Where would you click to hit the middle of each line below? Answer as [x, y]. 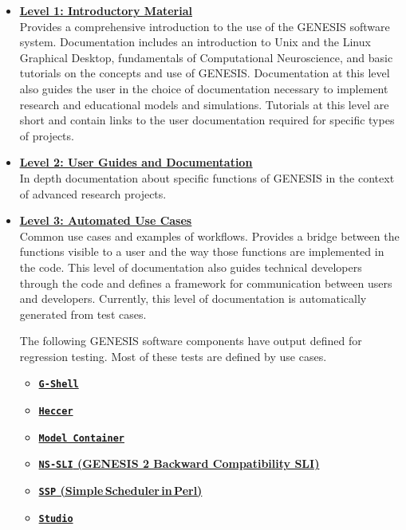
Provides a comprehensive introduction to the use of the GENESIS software [205, 26]
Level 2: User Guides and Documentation [136, 162]
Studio [56, 518]
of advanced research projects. [93, 193]
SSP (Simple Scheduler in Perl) [120, 491]
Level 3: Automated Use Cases [106, 220]
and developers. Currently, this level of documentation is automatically [193, 298]
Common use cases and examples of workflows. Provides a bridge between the [209, 236]
